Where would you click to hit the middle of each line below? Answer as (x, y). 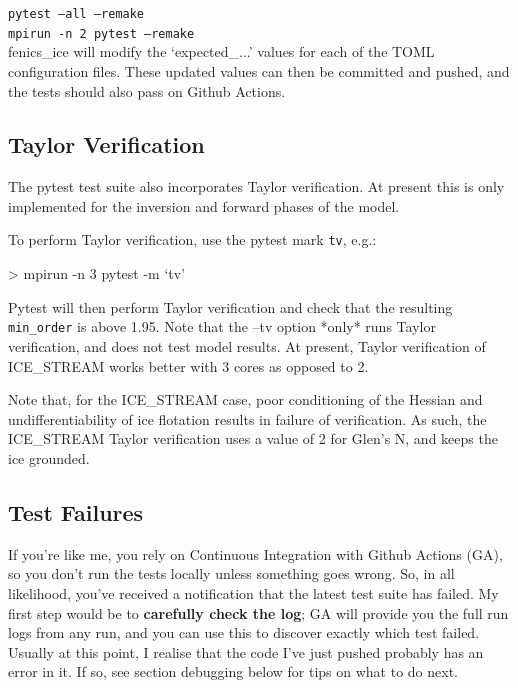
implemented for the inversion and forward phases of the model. (204, 205)
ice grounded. (49, 457)
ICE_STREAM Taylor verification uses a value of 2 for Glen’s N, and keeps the (253, 438)
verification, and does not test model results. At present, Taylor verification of (247, 345)
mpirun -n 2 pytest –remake (101, 33)
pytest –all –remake (76, 14)
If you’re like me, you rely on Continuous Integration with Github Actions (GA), (255, 553)
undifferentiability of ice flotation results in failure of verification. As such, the (247, 418)
